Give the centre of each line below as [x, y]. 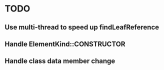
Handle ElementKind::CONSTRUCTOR [65, 44]
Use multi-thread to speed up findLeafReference [82, 27]
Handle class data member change [60, 61]
